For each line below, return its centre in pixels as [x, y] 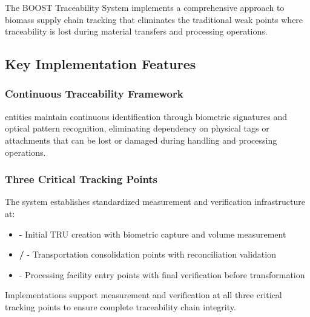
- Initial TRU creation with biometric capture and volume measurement [153, 234]
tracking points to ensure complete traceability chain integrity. [120, 306]
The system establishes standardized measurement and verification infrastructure [155, 202]
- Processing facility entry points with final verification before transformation [162, 274]
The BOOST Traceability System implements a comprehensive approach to [145, 7]
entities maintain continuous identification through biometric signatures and [146, 116]
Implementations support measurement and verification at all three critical [143, 295]
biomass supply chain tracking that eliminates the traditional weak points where [154, 19]
